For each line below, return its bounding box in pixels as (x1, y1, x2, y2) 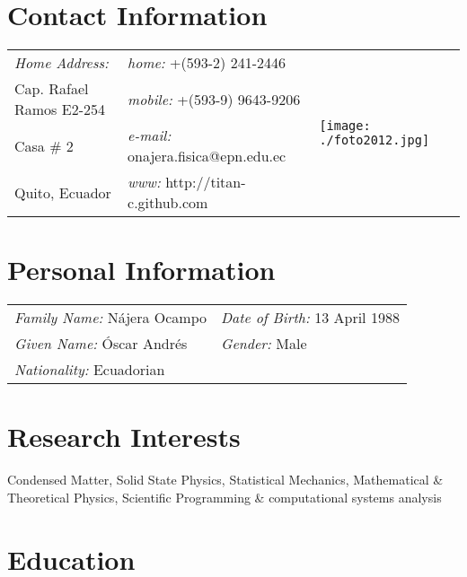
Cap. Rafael (14, 78, 89, 100)
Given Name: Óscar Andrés (14, 333, 188, 354)
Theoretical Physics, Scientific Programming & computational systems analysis (7, 487, 442, 506)
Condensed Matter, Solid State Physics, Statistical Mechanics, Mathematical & (7, 470, 444, 489)
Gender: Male (221, 333, 307, 354)
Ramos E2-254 (14, 99, 105, 120)
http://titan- (165, 171, 246, 193)
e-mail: (128, 125, 172, 146)
